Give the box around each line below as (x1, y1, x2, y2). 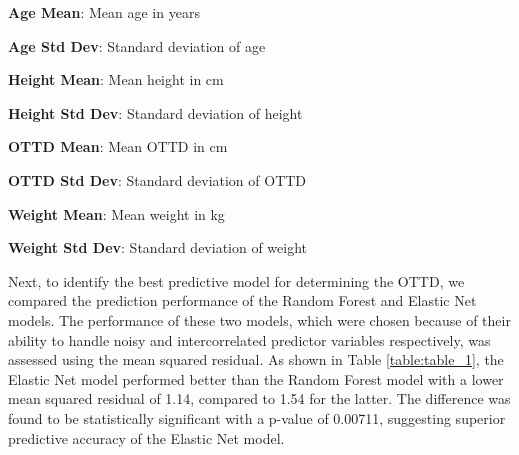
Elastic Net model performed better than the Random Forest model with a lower (8, 368, 504, 389)
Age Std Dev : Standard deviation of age (8, 35, 266, 56)
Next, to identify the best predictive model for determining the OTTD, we (8, 270, 465, 291)
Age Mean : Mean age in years (8, 2, 200, 22)
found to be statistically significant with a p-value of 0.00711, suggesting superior (8, 407, 506, 428)
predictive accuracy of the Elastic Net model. (8, 427, 285, 448)
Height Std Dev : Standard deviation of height (8, 102, 303, 123)
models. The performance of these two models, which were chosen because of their (8, 309, 511, 330)
